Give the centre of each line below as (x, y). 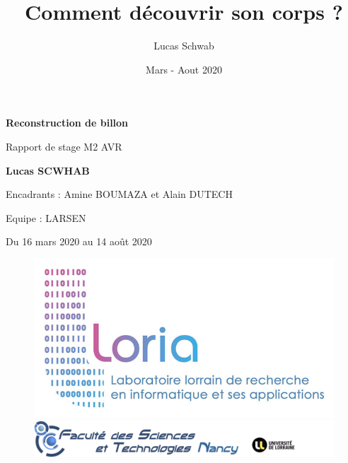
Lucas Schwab (184, 46)
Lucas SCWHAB (48, 170)
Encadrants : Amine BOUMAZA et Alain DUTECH (119, 194)
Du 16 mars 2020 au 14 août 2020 (79, 241)
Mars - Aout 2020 (184, 69)
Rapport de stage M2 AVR (64, 146)
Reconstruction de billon (67, 123)
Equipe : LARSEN (46, 217)
